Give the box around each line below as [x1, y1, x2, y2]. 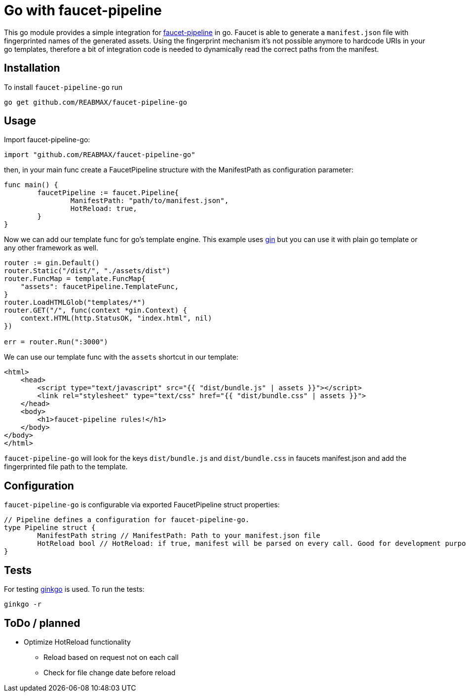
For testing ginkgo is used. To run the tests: [4, 585, 145, 594]
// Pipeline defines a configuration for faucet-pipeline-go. [4, 516, 250, 524]
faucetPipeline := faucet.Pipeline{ [37, 189, 179, 197]
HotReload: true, [70, 205, 137, 213]
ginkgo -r [4, 600, 41, 609]
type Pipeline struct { [4, 524, 96, 532]
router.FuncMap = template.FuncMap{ [4, 275, 146, 283]
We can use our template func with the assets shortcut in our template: [4, 353, 238, 362]
